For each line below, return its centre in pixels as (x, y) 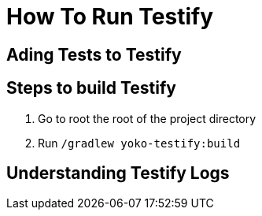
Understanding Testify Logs (118, 173)
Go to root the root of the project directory (147, 118)
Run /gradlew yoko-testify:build (139, 143)
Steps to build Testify (91, 88)
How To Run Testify (110, 17)
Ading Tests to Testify (94, 54)
